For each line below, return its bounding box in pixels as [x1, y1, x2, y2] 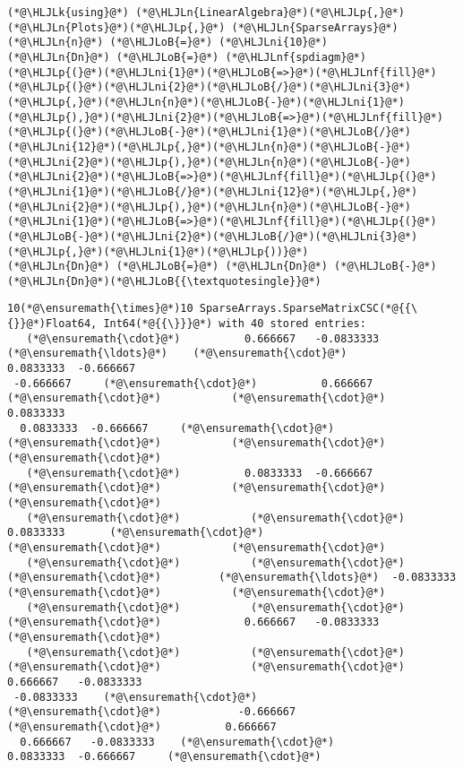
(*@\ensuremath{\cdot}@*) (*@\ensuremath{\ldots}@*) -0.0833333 [7, 571, 457, 584]
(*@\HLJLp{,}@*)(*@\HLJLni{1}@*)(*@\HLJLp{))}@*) [7, 245, 309, 258]
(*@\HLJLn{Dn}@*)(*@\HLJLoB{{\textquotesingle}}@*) [7, 274, 322, 288]
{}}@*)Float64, [7, 317, 98, 331]
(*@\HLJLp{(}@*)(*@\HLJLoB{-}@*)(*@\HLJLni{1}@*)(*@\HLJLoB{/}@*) [7, 125, 412, 139]
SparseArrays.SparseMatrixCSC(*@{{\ [199, 302, 418, 315]
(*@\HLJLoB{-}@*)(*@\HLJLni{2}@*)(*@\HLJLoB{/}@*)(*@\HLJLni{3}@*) [7, 229, 418, 243]
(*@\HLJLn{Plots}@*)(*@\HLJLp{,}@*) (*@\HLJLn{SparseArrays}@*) [7, 21, 399, 34]
